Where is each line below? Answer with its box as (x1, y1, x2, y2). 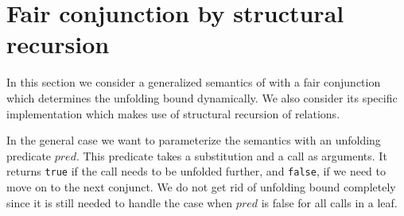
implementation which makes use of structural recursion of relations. (6, 105, 340, 121)
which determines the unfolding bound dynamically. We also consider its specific (6, 89, 398, 106)
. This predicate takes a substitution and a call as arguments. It (76, 147, 387, 164)
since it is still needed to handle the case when (6, 194, 233, 210)
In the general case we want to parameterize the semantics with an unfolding (6, 132, 381, 148)
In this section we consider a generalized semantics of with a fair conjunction (6, 74, 381, 91)
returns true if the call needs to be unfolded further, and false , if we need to (6, 163, 386, 179)
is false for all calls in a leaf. (261, 194, 398, 210)
